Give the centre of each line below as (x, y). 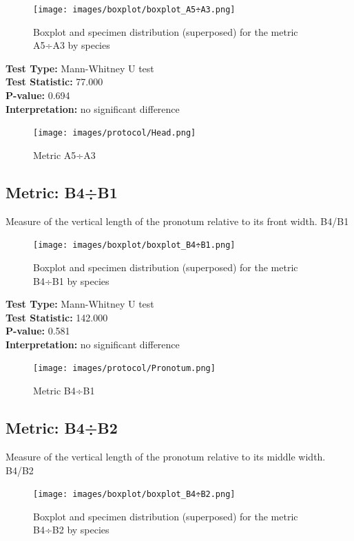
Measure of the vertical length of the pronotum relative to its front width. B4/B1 (177, 221)
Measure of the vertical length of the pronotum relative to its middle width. (166, 456)
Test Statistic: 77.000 (54, 82)
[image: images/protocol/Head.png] (115, 133)
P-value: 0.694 (38, 95)
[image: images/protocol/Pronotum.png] (124, 369)
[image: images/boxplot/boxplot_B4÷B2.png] (134, 495)
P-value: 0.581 (38, 331)
